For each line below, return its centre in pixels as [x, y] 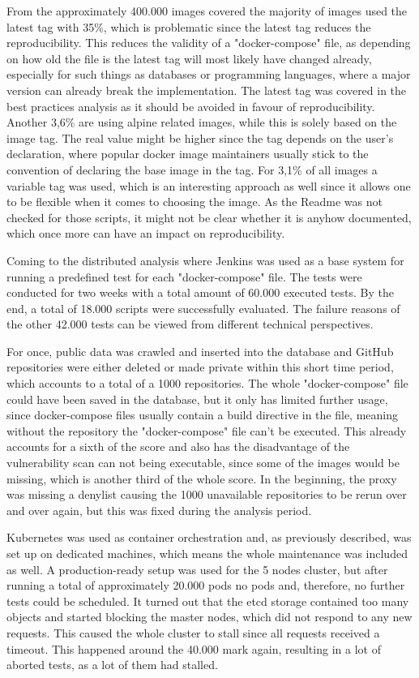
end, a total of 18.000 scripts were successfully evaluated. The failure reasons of [203, 308]
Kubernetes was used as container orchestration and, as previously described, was [209, 537]
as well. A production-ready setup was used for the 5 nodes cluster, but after [197, 569]
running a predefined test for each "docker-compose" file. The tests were [184, 276]
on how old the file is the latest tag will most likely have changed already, [189, 58]
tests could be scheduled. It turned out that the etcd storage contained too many [208, 601]
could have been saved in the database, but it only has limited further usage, [197, 399]
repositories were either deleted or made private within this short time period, [200, 367]
